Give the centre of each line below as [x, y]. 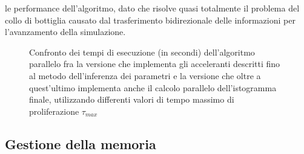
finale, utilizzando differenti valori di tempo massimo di [132, 99]
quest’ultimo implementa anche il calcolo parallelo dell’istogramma [153, 87]
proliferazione [54, 111]
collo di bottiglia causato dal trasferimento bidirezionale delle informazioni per [150, 20]
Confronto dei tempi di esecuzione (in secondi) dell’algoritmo [142, 52]
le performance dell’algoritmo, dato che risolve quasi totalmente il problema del [152, 8]
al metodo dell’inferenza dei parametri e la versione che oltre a [145, 75]
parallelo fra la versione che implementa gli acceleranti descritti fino [155, 64]
